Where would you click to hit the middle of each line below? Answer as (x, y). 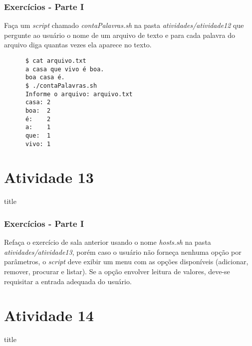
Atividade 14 (49, 315)
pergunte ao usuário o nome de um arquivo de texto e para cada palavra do (120, 35)
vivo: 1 (38, 144)
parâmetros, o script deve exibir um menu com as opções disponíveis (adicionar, (126, 261)
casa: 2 (38, 102)
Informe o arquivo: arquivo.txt (79, 94)
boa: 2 (38, 110)
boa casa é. (45, 78)
